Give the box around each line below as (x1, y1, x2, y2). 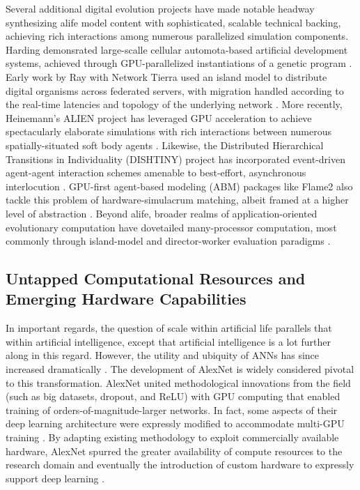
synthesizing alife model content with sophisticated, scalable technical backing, (6, 15, 341, 29)
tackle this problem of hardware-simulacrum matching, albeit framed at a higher (6, 192, 349, 207)
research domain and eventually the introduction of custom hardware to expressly (6, 457, 354, 472)
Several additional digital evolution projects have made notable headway (6, 1, 315, 15)
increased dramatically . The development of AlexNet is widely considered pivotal (6, 362, 354, 376)
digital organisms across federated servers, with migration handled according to (6, 83, 344, 98)
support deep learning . (6, 470, 105, 485)
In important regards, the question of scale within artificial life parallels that (6, 321, 332, 335)
